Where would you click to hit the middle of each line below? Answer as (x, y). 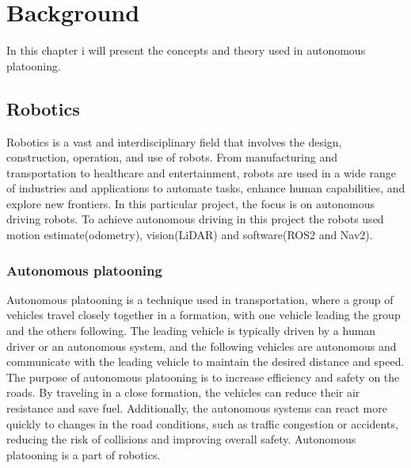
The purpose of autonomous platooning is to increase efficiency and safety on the (203, 377)
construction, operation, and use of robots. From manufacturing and (172, 157)
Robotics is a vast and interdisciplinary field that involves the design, (174, 141)
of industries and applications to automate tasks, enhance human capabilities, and (206, 188)
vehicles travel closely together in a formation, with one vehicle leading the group (204, 315)
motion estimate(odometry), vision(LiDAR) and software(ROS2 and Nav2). (190, 235)
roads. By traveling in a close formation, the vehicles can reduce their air (183, 392)
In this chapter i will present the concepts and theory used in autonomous (186, 50)
